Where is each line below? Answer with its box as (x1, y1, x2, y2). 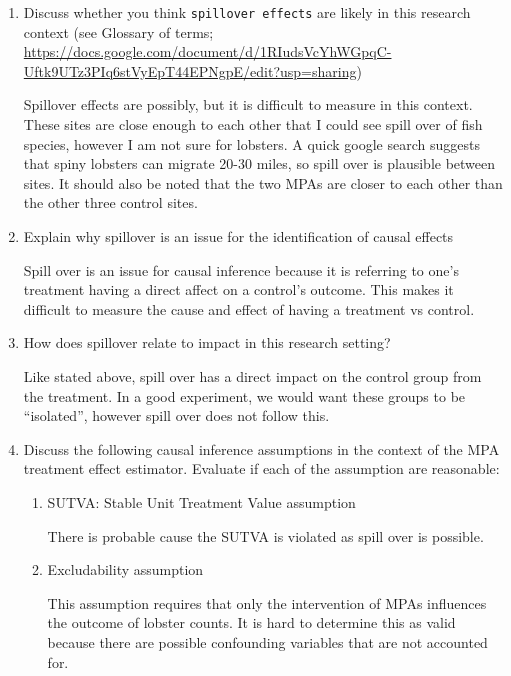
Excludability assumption (47, 559, 204, 580)
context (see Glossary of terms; (23, 21, 214, 42)
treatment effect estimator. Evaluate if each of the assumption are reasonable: (23, 458, 500, 479)
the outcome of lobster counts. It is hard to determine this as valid (47, 612, 456, 633)
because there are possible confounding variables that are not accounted (47, 631, 488, 652)
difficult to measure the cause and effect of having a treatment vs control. (23, 298, 475, 319)
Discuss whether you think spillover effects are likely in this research (23, 2, 471, 22)
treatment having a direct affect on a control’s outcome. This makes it (23, 279, 454, 300)
